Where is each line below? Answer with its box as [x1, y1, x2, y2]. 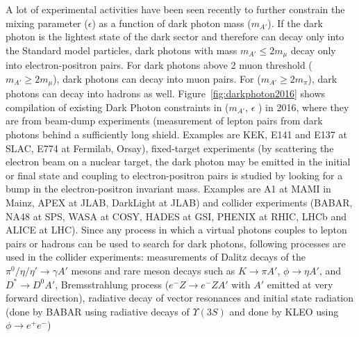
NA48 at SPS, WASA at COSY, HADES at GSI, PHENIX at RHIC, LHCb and [6, 208, 347, 223]
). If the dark [267, 15, 323, 30]
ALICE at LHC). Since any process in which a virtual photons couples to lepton [6, 222, 347, 237]
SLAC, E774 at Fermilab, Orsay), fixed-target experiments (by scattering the [6, 140, 334, 155]
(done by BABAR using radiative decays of [6, 304, 190, 318]
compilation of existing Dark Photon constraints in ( [6, 99, 229, 114]
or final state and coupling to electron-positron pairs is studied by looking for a [6, 167, 343, 182]
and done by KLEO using [229, 304, 339, 318]
